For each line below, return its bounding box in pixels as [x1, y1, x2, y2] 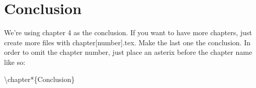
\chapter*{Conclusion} [4, 73, 75, 84]
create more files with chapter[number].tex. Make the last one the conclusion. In [4, 37, 250, 47]
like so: [4, 56, 26, 67]
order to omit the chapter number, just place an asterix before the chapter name [4, 47, 252, 57]
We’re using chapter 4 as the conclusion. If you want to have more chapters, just [4, 27, 252, 38]
